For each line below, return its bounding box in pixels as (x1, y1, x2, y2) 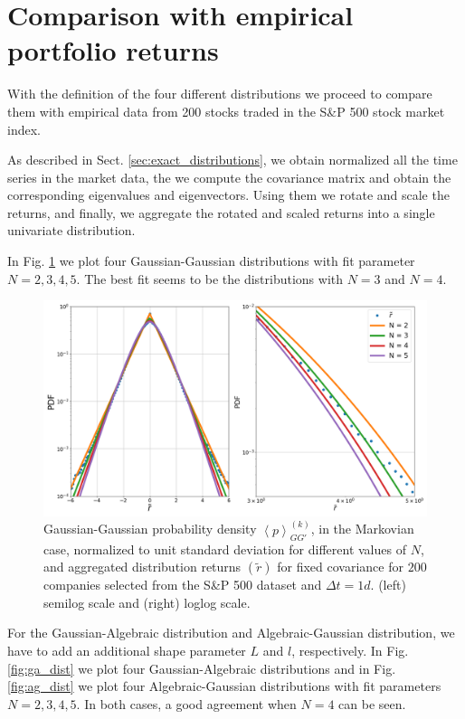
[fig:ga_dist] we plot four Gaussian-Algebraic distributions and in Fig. (7, 658, 396, 677)
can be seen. (338, 694, 406, 713)
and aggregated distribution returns (43, 557, 242, 576)
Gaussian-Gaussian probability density (43, 519, 257, 538)
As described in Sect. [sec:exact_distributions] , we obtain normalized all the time (7, 150, 458, 169)
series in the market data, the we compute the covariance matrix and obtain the (7, 167, 451, 186)
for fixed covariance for (277, 557, 403, 576)
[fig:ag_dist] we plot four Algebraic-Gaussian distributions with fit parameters (7, 676, 441, 695)
